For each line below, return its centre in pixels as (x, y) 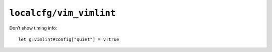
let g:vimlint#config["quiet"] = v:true (69, 39)
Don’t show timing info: (33, 28)
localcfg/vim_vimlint (62, 13)
